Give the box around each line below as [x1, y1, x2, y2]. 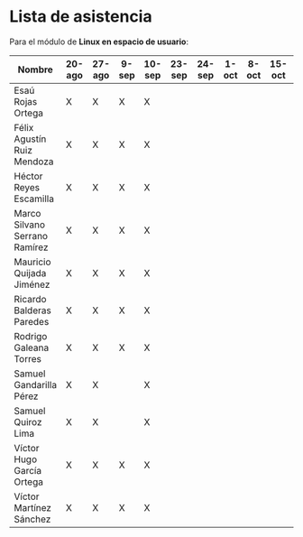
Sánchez [14, 513, 51, 525]
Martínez [14, 501, 52, 514]
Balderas [14, 304, 51, 317]
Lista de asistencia [9, 6, 152, 27]
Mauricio [14, 255, 51, 268]
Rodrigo [14, 329, 48, 342]
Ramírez [14, 241, 49, 254]
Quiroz [14, 415, 42, 428]
